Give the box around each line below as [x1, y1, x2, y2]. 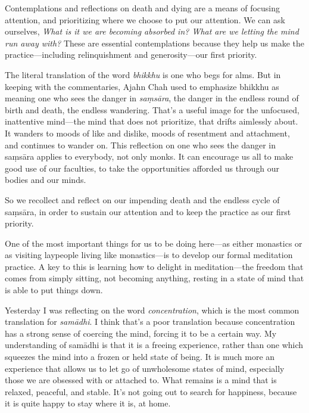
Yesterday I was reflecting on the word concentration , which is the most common [5, 303, 299, 316]
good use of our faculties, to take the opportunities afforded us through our [5, 162, 279, 174]
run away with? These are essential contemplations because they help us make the [5, 36, 305, 49]
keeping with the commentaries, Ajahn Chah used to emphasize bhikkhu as [5, 80, 279, 92]
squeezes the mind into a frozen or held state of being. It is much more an [5, 350, 275, 363]
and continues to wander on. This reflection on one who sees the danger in [5, 138, 276, 151]
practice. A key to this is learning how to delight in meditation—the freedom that [5, 260, 304, 272]
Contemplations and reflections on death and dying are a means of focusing [5, 2, 280, 14]
